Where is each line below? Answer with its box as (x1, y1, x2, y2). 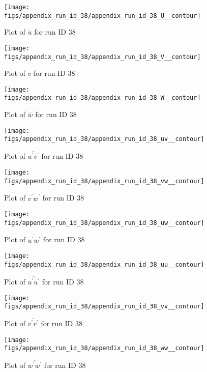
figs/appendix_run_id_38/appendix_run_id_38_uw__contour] (4, 219, 204, 226)
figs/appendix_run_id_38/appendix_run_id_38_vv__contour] (4, 303, 204, 310)
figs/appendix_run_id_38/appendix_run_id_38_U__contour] (4, 12, 201, 19)
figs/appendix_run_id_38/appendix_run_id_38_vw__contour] (4, 177, 204, 185)
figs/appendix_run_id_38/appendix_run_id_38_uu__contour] (4, 261, 204, 268)
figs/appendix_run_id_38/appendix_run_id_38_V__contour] (4, 53, 201, 61)
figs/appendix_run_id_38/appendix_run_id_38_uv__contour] (4, 135, 204, 143)
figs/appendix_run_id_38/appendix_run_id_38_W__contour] (4, 94, 201, 102)
